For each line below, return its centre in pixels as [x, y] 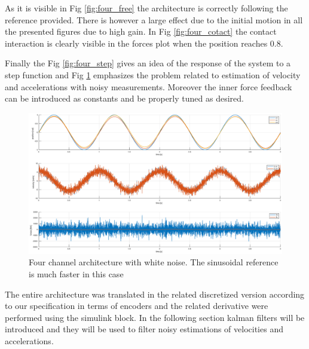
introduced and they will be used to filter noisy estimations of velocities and [144, 329]
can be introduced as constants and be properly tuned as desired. [124, 98]
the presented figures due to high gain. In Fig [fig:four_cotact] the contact [141, 31]
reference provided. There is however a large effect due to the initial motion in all [154, 19]
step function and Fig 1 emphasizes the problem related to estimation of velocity [153, 74]
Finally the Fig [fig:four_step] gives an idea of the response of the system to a [148, 63]
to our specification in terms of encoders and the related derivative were [137, 306]
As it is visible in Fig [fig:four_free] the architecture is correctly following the [146, 8]
